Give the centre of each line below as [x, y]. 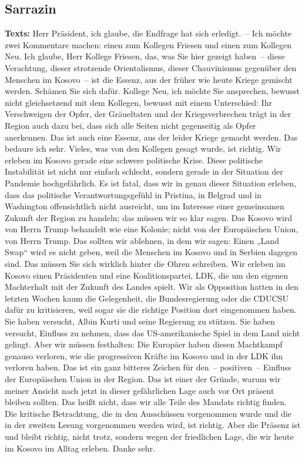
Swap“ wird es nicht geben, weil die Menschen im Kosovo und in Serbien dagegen [151, 252]
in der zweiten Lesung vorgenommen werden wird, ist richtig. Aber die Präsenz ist [153, 425]
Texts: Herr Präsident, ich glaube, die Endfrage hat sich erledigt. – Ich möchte [148, 33]
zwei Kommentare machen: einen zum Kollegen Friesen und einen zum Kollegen [148, 44]
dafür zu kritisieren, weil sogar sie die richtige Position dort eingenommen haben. [151, 310]
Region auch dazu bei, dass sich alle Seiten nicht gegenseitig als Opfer [130, 125]
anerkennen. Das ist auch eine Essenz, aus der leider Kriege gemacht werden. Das [151, 137]
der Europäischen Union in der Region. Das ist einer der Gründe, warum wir [143, 379]
